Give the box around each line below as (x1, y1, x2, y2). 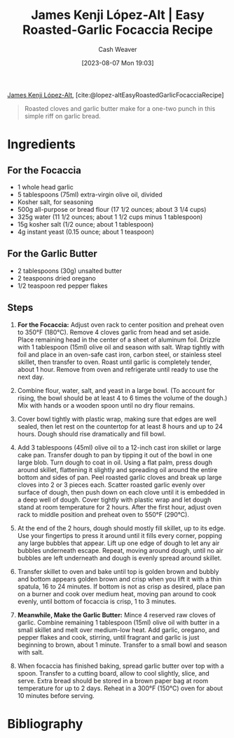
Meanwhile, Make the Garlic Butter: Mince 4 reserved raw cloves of (17, 610, 216, 619)
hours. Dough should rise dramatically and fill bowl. (17, 429, 166, 438)
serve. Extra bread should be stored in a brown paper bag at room (17, 676, 209, 685)
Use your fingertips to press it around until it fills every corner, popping (17, 531, 223, 539)
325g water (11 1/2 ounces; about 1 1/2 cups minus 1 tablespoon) (17, 213, 203, 221)
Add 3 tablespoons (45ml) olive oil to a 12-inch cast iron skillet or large (17, 443, 221, 452)
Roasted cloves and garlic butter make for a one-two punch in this (24, 104, 216, 112)
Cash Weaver (98, 45, 137, 53)
